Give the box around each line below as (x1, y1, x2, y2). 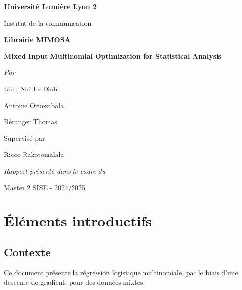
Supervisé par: (4, 133, 47, 143)
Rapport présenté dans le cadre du (4, 165, 106, 176)
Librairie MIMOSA (4, 34, 71, 45)
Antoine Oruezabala (4, 100, 64, 110)
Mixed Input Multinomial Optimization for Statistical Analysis (4, 50, 221, 61)
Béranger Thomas (4, 116, 57, 127)
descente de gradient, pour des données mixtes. (4, 277, 145, 287)
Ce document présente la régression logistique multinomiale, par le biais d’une (4, 267, 238, 277)
